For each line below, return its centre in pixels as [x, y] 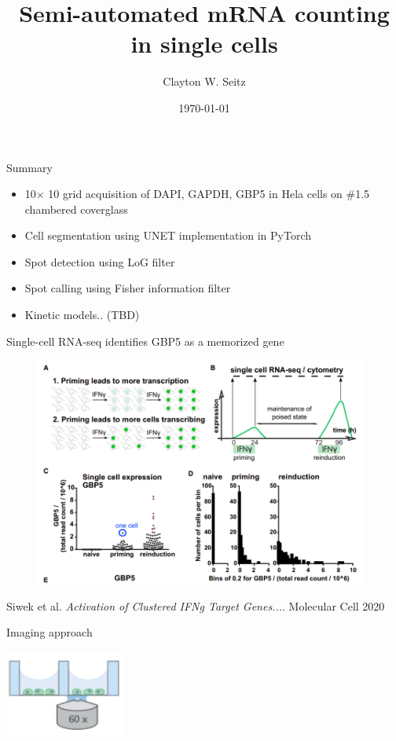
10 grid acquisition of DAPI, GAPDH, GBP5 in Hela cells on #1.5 [209, 194]
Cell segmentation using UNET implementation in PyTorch [168, 235]
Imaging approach [49, 632]
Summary [29, 167]
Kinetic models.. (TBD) [82, 315]
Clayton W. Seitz [204, 81]
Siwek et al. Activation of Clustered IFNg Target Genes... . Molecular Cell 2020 [196, 605]
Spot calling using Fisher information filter [128, 288]
